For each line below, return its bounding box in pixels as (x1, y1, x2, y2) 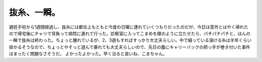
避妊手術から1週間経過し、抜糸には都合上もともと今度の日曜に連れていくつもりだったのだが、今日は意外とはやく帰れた (9, 24, 248, 30)
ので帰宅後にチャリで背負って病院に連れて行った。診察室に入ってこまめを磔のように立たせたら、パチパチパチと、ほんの (9, 30, 251, 36)
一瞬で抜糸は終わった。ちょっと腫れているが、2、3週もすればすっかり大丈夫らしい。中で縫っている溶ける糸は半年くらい (9, 37, 252, 43)
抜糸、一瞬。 (9, 7, 61, 18)
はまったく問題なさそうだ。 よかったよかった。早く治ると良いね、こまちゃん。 (9, 51, 167, 57)
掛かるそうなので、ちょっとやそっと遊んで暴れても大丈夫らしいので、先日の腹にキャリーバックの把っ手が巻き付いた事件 (9, 44, 250, 50)
